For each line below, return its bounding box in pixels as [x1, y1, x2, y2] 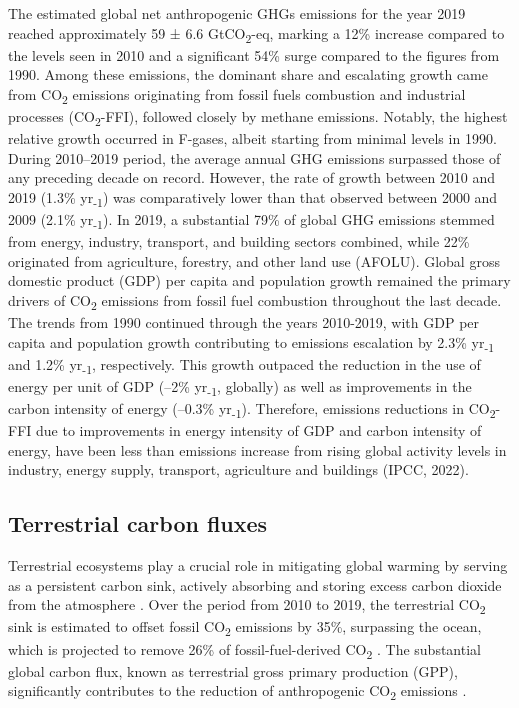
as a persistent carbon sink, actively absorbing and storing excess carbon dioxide [8, 574, 502, 595]
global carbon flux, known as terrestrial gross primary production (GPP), [8, 660, 458, 681]
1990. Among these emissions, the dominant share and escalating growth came [8, 64, 488, 85]
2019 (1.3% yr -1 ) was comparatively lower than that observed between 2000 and [8, 186, 498, 210]
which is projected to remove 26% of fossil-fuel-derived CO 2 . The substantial [8, 638, 481, 662]
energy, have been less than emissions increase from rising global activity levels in [8, 439, 507, 460]
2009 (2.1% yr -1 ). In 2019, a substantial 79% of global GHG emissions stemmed [8, 209, 495, 232]
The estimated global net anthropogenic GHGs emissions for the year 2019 [8, 3, 466, 23]
